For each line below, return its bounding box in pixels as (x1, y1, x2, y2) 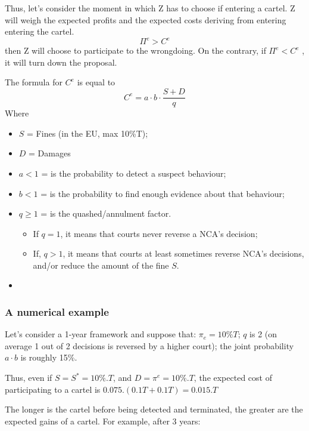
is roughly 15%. (20, 351, 77, 364)
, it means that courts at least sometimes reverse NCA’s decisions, (63, 247, 304, 260)
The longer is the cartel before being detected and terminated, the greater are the (5, 403, 303, 415)
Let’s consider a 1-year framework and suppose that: (5, 328, 196, 340)
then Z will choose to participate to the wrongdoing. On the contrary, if (5, 44, 266, 57)
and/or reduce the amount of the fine (33, 258, 169, 271)
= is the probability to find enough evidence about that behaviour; (40, 187, 285, 199)
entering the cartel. (5, 25, 74, 38)
